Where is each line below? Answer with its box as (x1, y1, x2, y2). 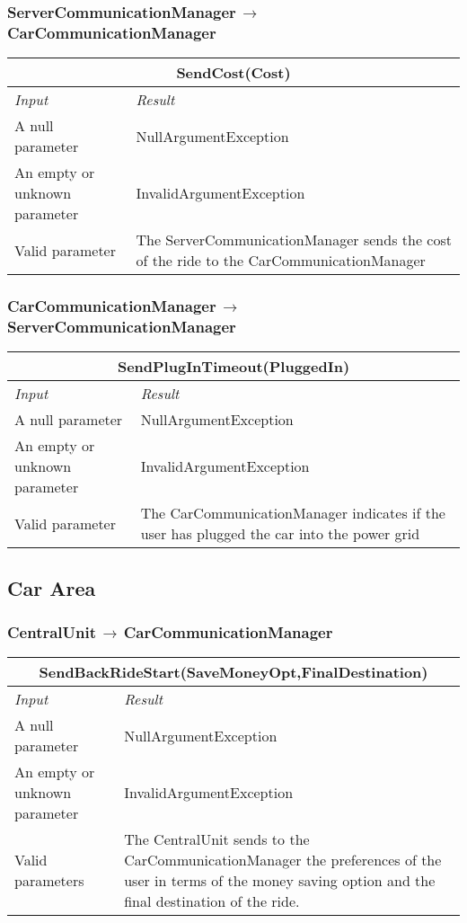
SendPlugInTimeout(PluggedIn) (117, 356, 350, 377)
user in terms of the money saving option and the (124, 870, 436, 892)
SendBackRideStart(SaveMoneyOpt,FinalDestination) (39, 661, 428, 683)
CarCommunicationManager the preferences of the (124, 849, 442, 871)
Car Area (7, 573, 96, 601)
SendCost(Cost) (176, 62, 291, 84)
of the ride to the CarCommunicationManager (136, 250, 426, 271)
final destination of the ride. (124, 891, 300, 912)
